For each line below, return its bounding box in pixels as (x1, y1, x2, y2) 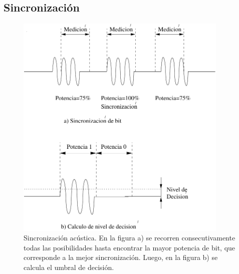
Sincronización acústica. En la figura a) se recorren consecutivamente (24, 232, 235, 243)
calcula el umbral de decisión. (24, 262, 114, 272)
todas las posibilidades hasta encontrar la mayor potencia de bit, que (24, 242, 235, 252)
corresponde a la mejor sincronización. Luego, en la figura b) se (24, 252, 218, 262)
